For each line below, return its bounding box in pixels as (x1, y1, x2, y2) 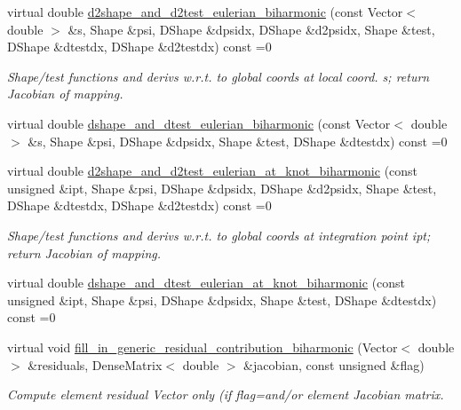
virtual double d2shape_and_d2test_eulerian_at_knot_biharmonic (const (7, 162, 418, 180)
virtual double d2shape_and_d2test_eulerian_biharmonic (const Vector (7, 3, 403, 20)
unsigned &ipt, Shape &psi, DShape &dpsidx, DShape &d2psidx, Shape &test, (7, 178, 437, 197)
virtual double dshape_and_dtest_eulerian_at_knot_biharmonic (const (7, 273, 406, 292)
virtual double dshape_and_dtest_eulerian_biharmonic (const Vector (7, 114, 391, 132)
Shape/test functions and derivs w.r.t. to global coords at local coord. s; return (7, 67, 430, 85)
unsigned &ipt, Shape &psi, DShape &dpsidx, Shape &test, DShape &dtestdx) (7, 290, 437, 309)
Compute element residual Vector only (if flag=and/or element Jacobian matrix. (7, 385, 444, 404)
